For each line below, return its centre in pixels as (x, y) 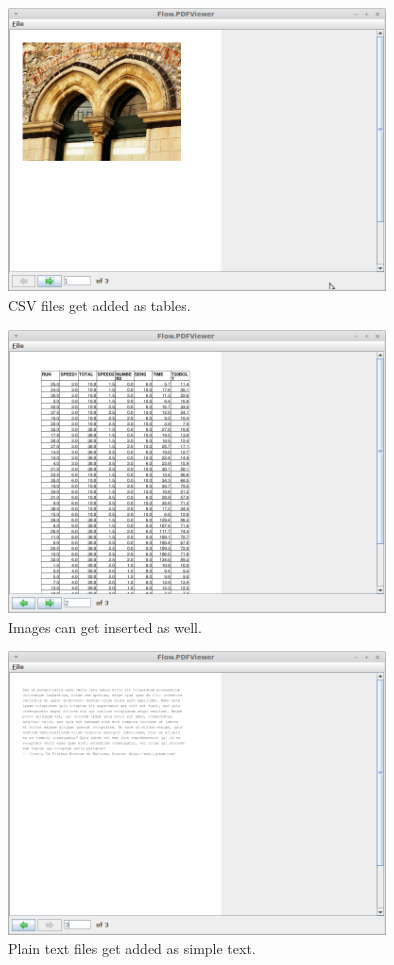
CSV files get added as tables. (99, 305)
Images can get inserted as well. (105, 626)
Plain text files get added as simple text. (132, 948)
